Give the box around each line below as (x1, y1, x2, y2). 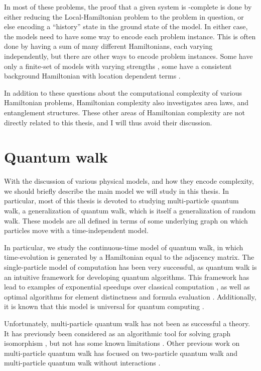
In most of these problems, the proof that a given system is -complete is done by (4, 2, 252, 12)
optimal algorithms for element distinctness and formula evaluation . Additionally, (4, 291, 256, 302)
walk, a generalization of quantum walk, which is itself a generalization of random (4, 205, 256, 216)
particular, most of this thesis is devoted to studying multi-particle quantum (4, 195, 239, 206)
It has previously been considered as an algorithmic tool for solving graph (4, 328, 231, 338)
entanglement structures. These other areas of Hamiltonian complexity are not (4, 107, 245, 117)
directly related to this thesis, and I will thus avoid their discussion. (4, 117, 212, 127)
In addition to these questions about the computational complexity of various (4, 87, 242, 98)
